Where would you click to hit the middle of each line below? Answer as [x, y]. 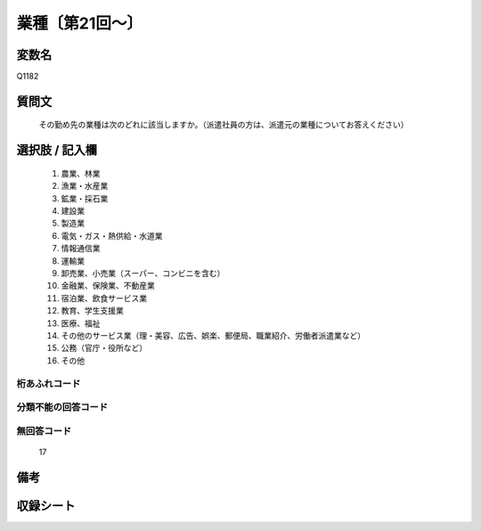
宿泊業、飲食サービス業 [104, 298]
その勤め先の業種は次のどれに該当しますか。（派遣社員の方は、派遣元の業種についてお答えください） [224, 125]
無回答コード [44, 430]
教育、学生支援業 [92, 311]
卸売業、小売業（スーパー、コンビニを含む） [143, 273]
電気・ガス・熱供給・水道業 [112, 235]
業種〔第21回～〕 [79, 23]
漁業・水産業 [85, 186]
